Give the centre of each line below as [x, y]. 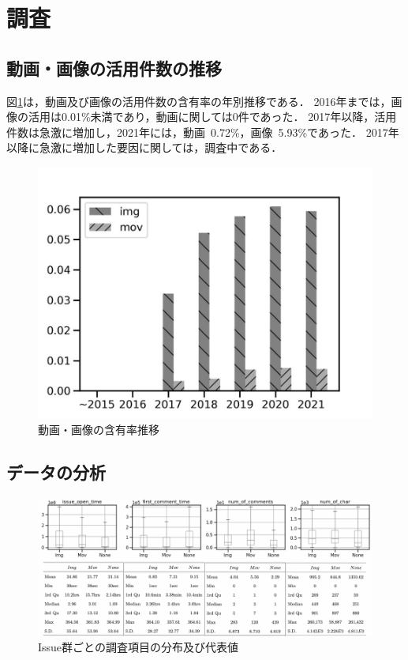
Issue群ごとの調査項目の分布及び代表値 [138, 647]
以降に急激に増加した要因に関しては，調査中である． [144, 147]
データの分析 [56, 472]
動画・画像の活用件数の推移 [114, 68]
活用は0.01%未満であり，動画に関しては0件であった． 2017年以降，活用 [212, 117]
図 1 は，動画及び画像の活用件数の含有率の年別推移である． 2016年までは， [199, 101]
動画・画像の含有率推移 [99, 430]
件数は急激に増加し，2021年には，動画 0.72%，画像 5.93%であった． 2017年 [203, 132]
